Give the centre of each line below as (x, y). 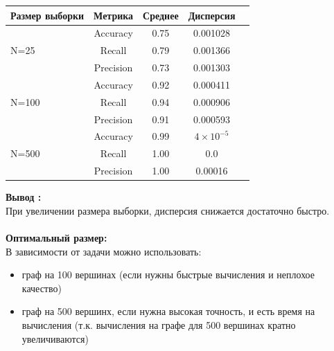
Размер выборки (47, 15)
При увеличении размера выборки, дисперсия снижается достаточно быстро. (168, 210)
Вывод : (24, 197)
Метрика (114, 15)
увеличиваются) (55, 338)
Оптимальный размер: (56, 237)
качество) (42, 288)
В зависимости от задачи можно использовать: (104, 251)
